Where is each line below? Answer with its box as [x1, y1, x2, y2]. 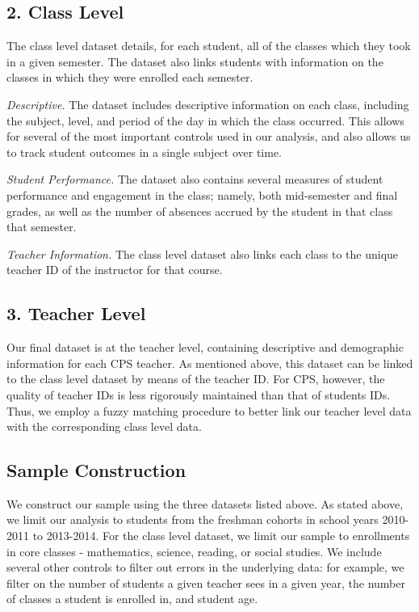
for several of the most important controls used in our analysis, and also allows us [6, 128, 411, 145]
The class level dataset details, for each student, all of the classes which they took [6, 37, 411, 54]
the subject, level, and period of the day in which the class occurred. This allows [6, 112, 404, 129]
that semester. [6, 218, 77, 235]
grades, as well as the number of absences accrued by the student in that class [6, 202, 393, 219]
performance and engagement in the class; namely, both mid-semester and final [6, 186, 398, 203]
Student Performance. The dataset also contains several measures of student [6, 171, 383, 188]
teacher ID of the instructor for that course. [6, 261, 223, 278]
